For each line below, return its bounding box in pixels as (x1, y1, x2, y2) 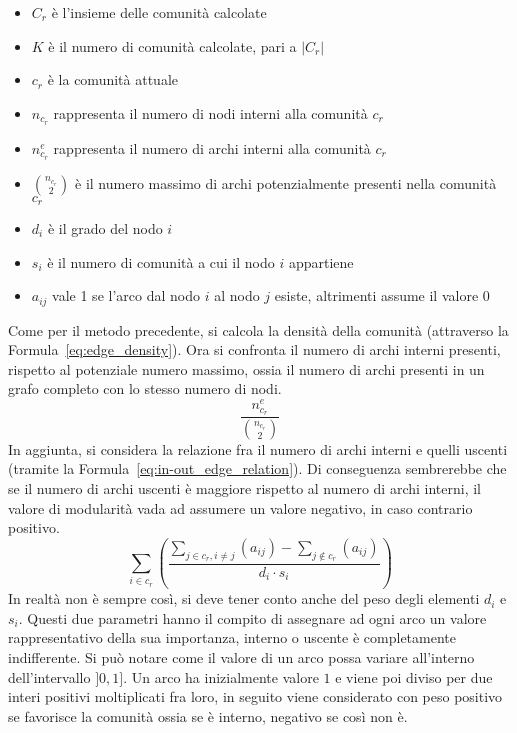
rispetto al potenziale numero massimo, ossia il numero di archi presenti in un (8, 358, 485, 379)
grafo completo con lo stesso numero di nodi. (8, 378, 282, 399)
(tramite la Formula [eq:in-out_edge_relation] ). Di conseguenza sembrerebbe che (8, 458, 507, 479)
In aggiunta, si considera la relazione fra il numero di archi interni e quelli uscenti (8, 438, 508, 459)
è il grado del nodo (47, 217, 163, 238)
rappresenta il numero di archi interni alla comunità (53, 137, 371, 158)
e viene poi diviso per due (335, 666, 493, 687)
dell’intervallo (8, 666, 91, 687)
